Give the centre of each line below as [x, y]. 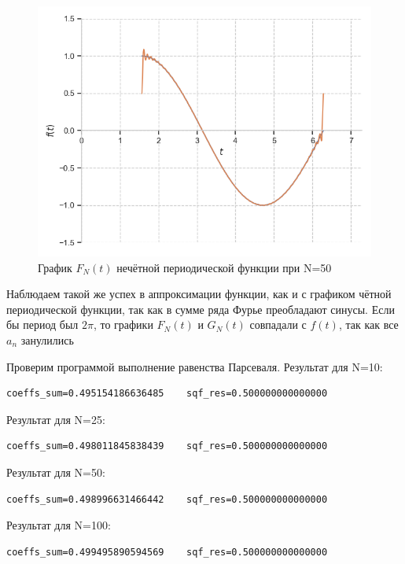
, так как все [368, 324]
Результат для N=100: [59, 525]
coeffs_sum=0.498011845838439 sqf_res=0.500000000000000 [167, 446]
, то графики [123, 324]
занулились [47, 339]
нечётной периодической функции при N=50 [224, 267]
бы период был [42, 324]
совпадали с [278, 324]
